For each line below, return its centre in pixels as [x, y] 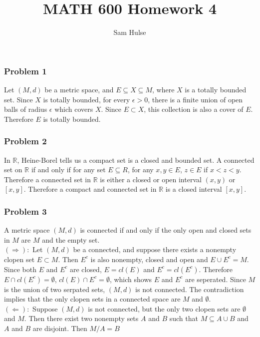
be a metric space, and [79, 90]
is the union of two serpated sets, [55, 289]
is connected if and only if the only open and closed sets [166, 230]
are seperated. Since [215, 279]
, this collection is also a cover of [194, 109]
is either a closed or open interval [151, 179]
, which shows [131, 279]
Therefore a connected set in [47, 179]
